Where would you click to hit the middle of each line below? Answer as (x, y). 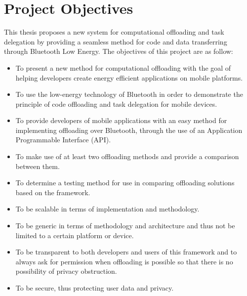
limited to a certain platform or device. (75, 235)
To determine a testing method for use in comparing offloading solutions (125, 183)
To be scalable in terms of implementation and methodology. (107, 209)
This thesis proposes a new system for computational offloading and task (114, 32)
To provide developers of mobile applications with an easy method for (121, 120)
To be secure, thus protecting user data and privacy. (95, 288)
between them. (38, 166)
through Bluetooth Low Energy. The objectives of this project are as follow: (119, 51)
